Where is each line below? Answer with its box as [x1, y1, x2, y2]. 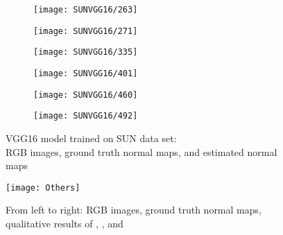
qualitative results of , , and [6, 216, 123, 230]
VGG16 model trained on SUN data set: [6, 130, 177, 145]
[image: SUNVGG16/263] [33, 5, 138, 15]
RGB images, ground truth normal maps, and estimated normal [6, 144, 277, 159]
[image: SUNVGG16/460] [33, 89, 138, 100]
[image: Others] [6, 182, 80, 193]
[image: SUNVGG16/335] [33, 47, 138, 58]
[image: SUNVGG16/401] [33, 68, 138, 78]
